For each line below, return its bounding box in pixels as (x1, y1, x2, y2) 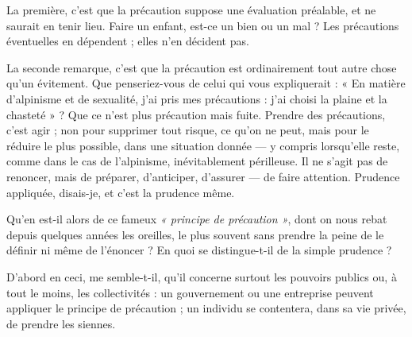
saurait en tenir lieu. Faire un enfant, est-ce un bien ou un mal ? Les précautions (6, 17, 399, 33)
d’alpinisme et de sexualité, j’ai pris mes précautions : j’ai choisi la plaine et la (6, 90, 387, 107)
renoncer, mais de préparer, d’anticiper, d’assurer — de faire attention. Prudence (6, 168, 400, 184)
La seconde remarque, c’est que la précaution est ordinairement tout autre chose (6, 59, 397, 76)
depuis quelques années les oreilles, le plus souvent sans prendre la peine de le (6, 226, 384, 242)
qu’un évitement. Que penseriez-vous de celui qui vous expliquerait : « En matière (6, 75, 406, 91)
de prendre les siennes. (6, 315, 116, 331)
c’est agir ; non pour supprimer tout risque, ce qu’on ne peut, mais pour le (6, 122, 369, 138)
